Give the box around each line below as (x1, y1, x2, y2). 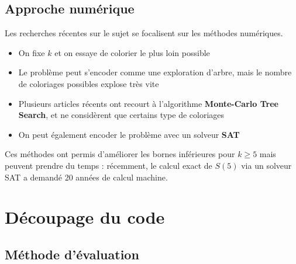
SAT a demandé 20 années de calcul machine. (5, 171, 168, 183)
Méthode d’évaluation (5, 245, 139, 263)
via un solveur (241, 159, 292, 171)
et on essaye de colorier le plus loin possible (54, 46, 210, 58)
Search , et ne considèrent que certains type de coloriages (18, 109, 225, 121)
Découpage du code (5, 205, 165, 229)
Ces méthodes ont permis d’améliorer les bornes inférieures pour (5, 148, 235, 160)
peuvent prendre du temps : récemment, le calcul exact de (5, 159, 212, 171)
